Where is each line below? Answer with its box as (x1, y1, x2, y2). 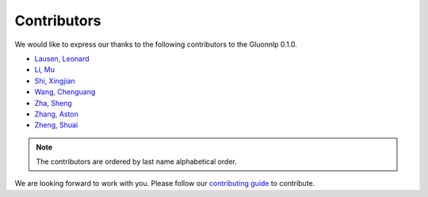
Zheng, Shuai (34, 120, 78, 130)
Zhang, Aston (34, 109, 78, 119)
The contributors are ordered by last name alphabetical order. (36, 157, 237, 166)
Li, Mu (34, 65, 55, 74)
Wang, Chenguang (34, 87, 96, 97)
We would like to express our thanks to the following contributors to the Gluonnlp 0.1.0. (14, 40, 297, 49)
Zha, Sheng (34, 98, 73, 108)
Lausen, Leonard (34, 54, 90, 63)
